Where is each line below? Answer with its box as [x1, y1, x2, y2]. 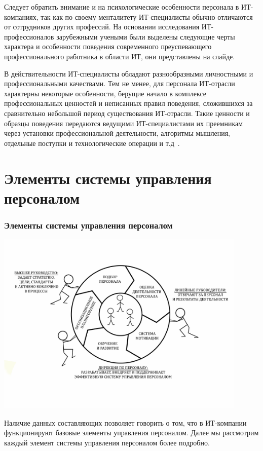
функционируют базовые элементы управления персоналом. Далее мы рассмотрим [4, 427, 259, 438]
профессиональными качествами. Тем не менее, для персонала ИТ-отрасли [4, 78, 235, 89]
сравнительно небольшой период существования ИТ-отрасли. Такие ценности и [4, 107, 250, 118]
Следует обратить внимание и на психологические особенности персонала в [4, 2, 239, 12]
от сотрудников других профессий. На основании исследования [4, 21, 200, 32]
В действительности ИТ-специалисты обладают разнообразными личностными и [4, 68, 253, 79]
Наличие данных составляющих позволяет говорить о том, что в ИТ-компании [4, 417, 247, 428]
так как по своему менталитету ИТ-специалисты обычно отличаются [41, 11, 253, 22]
